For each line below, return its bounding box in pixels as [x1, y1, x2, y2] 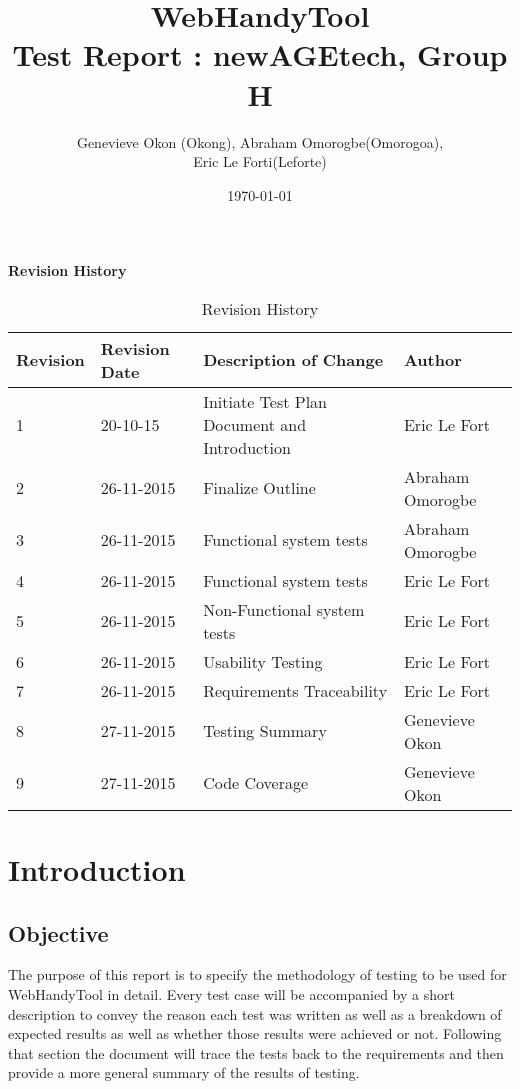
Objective [8, 917, 109, 948]
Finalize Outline [203, 476, 316, 500]
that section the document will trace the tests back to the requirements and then [8, 1042, 504, 1063]
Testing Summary [203, 719, 327, 743]
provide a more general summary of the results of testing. [8, 1062, 360, 1083]
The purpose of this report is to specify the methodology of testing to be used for [8, 964, 507, 985]
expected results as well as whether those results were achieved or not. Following [8, 1023, 502, 1044]
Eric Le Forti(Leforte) [193, 151, 327, 172]
